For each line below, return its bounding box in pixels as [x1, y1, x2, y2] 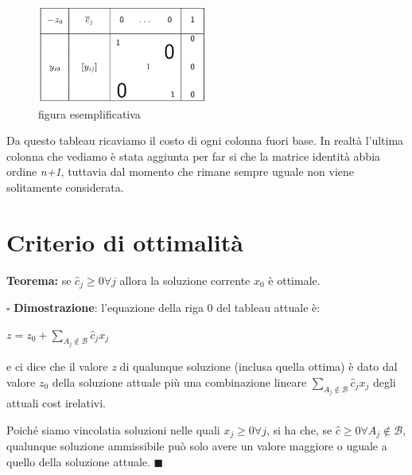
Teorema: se [6, 271, 72, 288]
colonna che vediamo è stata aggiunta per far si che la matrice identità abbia [6, 147, 381, 164]
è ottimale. [268, 271, 321, 288]
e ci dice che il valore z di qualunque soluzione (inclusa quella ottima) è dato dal [6, 358, 398, 375]
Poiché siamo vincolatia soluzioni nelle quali [6, 421, 220, 438]
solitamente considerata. [6, 178, 124, 195]
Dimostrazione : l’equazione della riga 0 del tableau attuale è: [14, 299, 321, 316]
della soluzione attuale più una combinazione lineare [52, 373, 307, 390]
